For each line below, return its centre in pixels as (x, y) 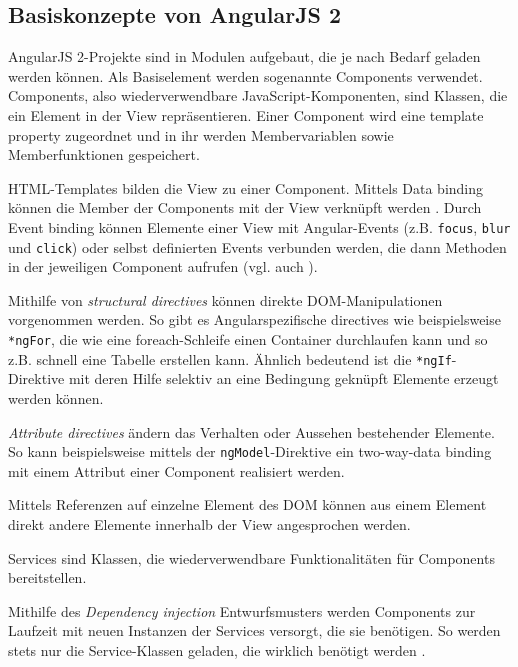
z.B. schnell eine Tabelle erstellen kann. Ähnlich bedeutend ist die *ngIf (230, 358)
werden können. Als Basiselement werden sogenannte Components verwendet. (245, 75)
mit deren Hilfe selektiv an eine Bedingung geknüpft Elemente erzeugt (283, 378)
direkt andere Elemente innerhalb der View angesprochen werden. (209, 523)
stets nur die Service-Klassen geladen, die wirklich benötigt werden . (217, 649)
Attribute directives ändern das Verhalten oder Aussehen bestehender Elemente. (251, 431)
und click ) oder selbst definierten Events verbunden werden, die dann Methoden (257, 246)
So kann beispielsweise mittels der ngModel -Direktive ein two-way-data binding (250, 451)
